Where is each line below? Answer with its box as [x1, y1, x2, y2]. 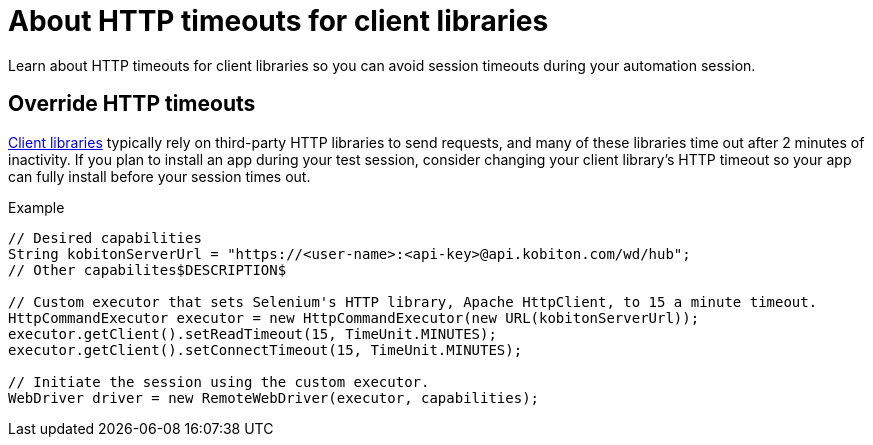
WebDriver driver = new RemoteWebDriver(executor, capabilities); [8, 389, 540, 406]
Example [8, 198, 65, 216]
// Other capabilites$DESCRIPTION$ [8, 261, 287, 278]
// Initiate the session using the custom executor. [8, 373, 430, 390]
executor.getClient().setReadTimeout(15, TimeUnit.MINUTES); [8, 325, 497, 342]
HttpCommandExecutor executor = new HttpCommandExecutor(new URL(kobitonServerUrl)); [8, 309, 700, 326]
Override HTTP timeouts [8, 91, 256, 117]
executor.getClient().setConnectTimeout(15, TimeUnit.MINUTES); [8, 341, 523, 358]
